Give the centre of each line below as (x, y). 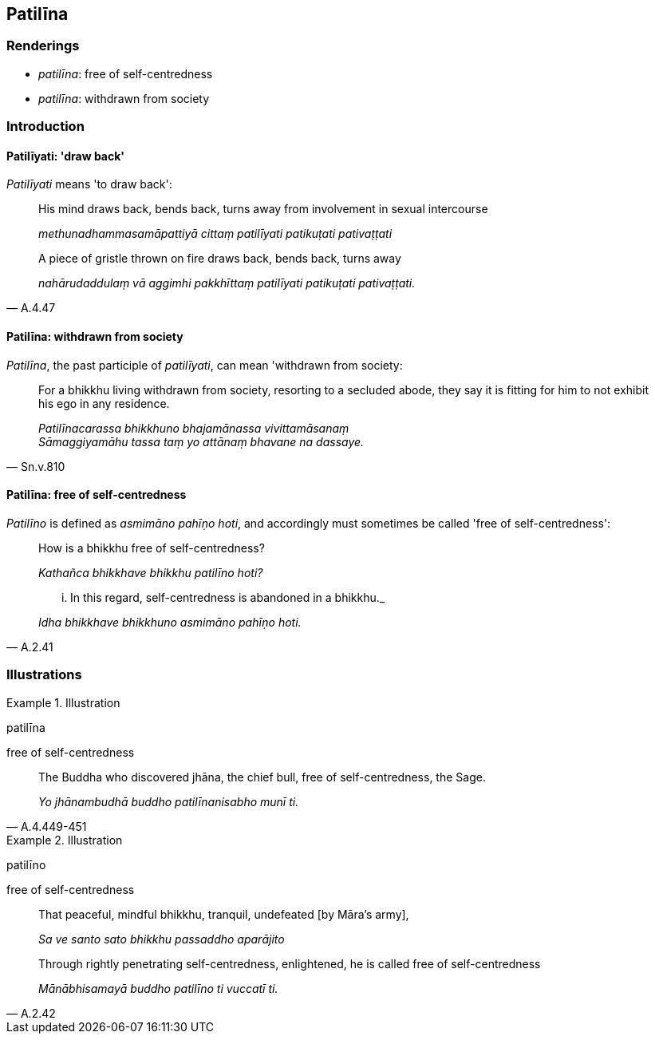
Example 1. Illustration (63, 702)
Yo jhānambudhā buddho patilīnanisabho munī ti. (169, 801)
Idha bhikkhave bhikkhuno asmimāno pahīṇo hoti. (170, 622)
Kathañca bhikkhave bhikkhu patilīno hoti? (151, 572)
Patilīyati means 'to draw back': (89, 184)
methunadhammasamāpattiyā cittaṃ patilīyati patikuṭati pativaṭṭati (215, 234)
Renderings (43, 46)
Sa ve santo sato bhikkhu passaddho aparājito (162, 939)
